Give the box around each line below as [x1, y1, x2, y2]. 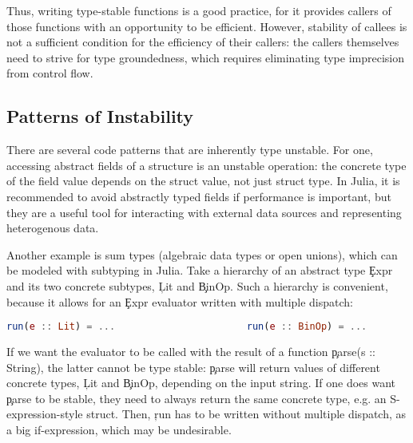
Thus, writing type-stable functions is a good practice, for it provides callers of [6, 2, 391, 18]
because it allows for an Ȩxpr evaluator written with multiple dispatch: [6, 293, 354, 310]
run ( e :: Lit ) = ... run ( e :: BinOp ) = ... [6, 321, 367, 333]
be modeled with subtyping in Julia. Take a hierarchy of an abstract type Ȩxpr [6, 262, 393, 279]
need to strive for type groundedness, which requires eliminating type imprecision [6, 49, 405, 65]
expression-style [6, 405, 83, 422]
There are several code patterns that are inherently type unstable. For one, [6, 141, 373, 158]
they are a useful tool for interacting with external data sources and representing [6, 204, 402, 220]
